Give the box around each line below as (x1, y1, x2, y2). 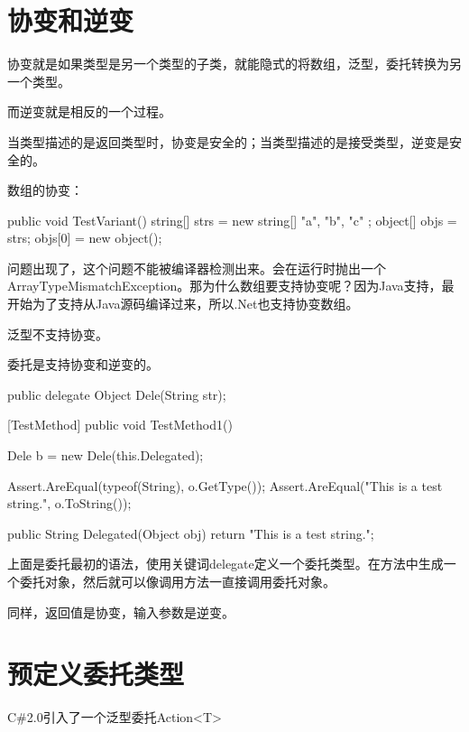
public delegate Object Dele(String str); (7, 385, 226, 403)
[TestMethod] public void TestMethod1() (7, 415, 233, 434)
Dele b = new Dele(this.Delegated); (7, 446, 204, 465)
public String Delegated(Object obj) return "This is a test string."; (7, 524, 374, 542)
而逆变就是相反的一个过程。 (7, 102, 171, 121)
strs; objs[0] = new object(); (7, 228, 162, 247)
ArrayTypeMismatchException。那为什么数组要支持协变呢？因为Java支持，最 (7, 276, 455, 295)
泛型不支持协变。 (7, 324, 108, 343)
